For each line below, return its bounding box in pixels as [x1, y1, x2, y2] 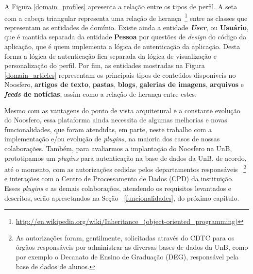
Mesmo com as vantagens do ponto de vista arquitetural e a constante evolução [4, 105, 240, 115]
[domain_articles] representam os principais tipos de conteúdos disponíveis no [4, 69, 236, 80]
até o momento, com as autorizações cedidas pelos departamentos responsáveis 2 [4, 163, 247, 174]
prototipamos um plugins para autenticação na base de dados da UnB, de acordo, [4, 153, 247, 163]
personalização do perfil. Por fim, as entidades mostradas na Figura [4, 60, 205, 70]
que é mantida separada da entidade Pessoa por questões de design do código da [4, 32, 247, 42]
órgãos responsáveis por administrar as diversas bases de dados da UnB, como [16, 242, 248, 252]
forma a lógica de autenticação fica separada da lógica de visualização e [4, 51, 217, 61]
